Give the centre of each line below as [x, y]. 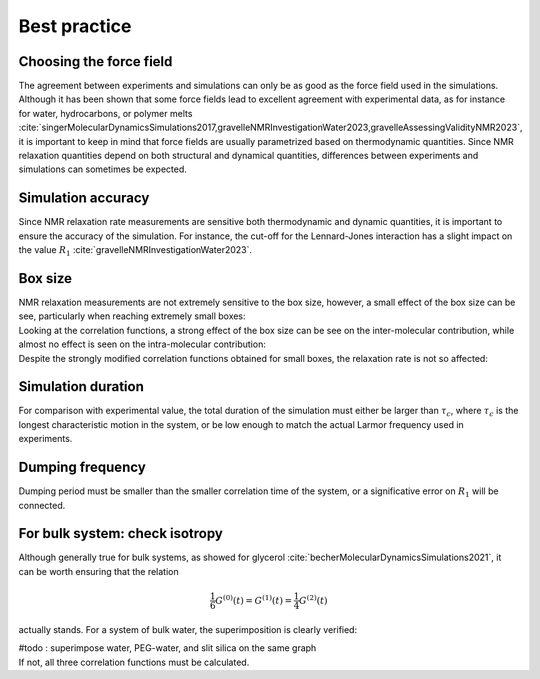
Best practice [75, 26]
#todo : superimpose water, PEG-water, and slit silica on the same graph [167, 648]
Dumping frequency [82, 467]
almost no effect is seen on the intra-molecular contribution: [142, 344]
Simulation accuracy [84, 198]
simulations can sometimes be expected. [102, 169]
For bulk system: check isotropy [121, 533]
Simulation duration [81, 386]
